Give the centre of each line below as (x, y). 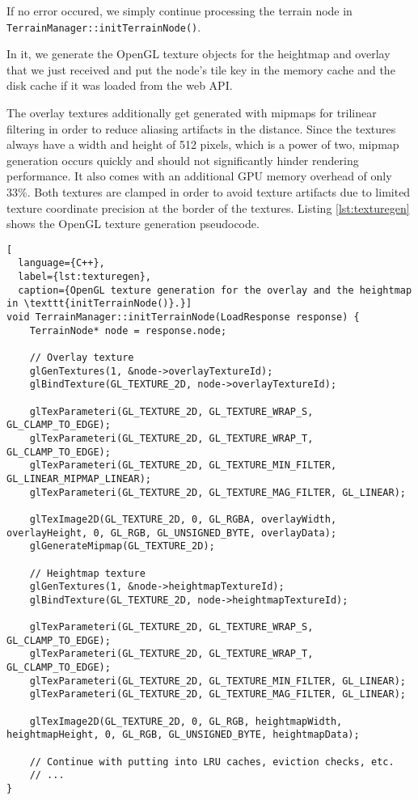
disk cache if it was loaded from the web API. (120, 85)
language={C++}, (61, 263)
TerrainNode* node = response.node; (128, 330)
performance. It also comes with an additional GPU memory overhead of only (199, 176)
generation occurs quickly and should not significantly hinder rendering (183, 160)
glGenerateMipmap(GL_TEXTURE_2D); (122, 546)
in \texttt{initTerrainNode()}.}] (99, 304)
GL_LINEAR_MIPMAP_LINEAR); (79, 478)
